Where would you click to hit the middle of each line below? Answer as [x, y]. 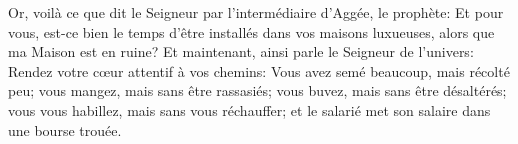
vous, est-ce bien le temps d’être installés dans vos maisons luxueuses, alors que [251, 31]
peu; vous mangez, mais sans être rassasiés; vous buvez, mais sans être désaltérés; [257, 90]
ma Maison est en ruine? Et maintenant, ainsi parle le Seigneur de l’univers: [241, 51]
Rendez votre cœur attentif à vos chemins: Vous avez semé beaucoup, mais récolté [259, 70]
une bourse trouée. [65, 129]
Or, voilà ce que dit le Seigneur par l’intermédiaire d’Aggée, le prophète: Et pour [256, 12]
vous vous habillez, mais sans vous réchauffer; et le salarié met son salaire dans [249, 109]
